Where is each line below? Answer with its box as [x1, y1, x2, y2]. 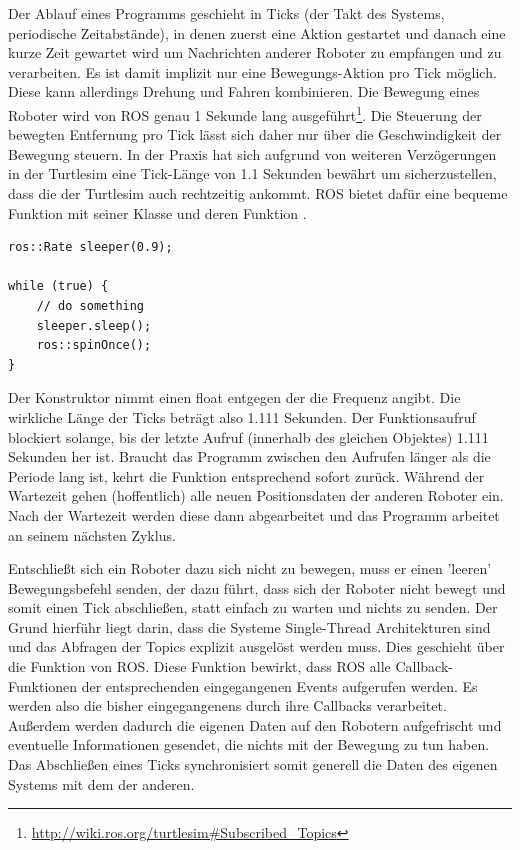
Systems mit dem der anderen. [8, 773, 195, 794]
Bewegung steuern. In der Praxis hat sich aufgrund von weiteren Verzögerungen [8, 143, 497, 164]
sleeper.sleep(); [36, 318, 152, 333]
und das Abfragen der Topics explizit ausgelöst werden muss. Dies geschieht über [8, 636, 505, 657]
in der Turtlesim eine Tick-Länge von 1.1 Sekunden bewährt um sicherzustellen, [8, 163, 497, 184]
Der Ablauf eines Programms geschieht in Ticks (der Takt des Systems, [8, 3, 445, 23]
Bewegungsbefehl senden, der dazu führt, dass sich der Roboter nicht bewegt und [8, 577, 506, 598]
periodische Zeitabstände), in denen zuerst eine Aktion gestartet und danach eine [8, 22, 506, 43]
